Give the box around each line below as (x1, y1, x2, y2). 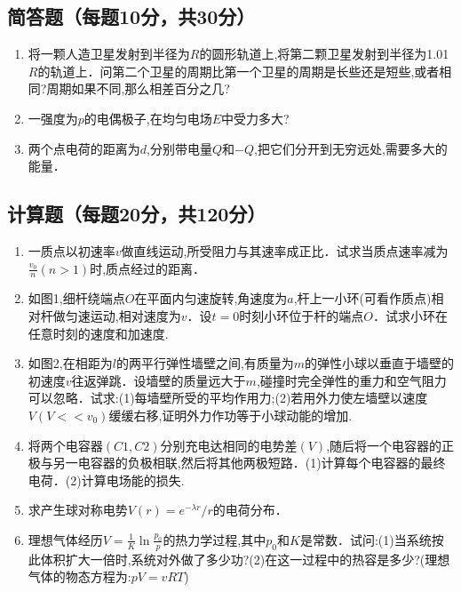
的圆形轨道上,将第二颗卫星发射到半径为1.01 (199, 44, 449, 63)
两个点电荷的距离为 (28, 139, 140, 157)
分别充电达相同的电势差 (160, 436, 298, 454)
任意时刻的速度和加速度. (28, 324, 169, 342)
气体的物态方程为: (28, 567, 131, 586)
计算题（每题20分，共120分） (7, 200, 266, 228)
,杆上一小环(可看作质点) (293, 289, 432, 308)
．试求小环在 (372, 306, 448, 324)
